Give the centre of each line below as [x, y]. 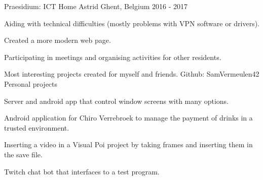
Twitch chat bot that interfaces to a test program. [82, 171]
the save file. [23, 154]
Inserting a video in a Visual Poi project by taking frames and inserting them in [128, 144]
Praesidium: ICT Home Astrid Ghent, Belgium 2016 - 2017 [96, 6]
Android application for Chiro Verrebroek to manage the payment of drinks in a [128, 118]
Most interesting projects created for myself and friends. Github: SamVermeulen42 [132, 74]
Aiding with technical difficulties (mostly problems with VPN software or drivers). [132, 23]
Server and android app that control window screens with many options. [117, 101]
